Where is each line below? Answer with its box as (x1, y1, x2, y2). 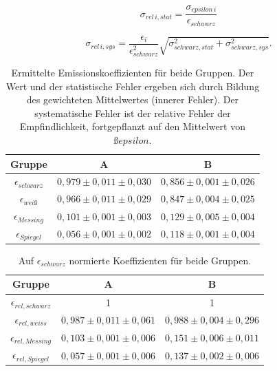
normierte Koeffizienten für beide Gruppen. (69, 253, 252, 267)
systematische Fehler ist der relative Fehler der (34, 105, 231, 120)
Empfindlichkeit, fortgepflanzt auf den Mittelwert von (19, 119, 246, 134)
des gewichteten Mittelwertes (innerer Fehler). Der (26, 92, 239, 107)
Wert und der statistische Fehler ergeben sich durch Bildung (5, 78, 260, 93)
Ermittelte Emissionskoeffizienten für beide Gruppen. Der (11, 65, 254, 80)
